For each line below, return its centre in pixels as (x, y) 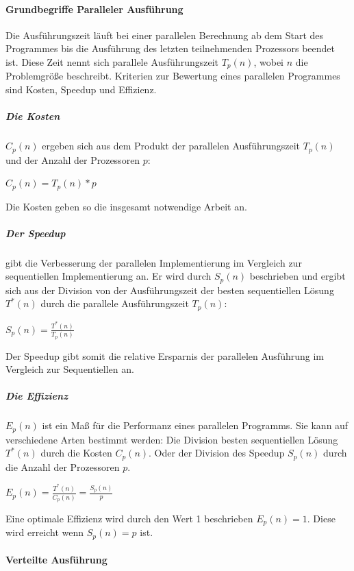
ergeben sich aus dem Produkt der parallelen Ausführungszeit (171, 146)
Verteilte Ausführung (56, 560)
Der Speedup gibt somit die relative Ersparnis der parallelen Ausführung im (165, 355)
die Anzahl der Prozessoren (63, 466)
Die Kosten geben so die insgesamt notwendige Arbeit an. (126, 206)
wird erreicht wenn (45, 532)
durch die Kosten (76, 453)
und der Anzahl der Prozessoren (73, 159)
